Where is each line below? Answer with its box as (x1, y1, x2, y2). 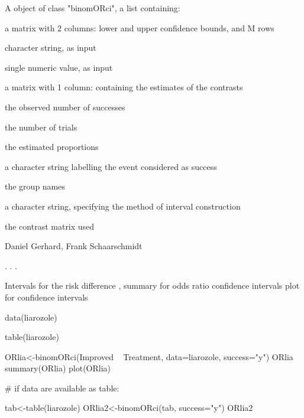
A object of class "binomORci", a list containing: (5, 2, 180, 14)
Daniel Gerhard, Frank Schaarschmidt (5, 240, 143, 252)
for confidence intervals (5, 290, 88, 303)
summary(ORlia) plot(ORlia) (5, 362, 111, 374)
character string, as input (5, 41, 96, 54)
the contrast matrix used (5, 220, 95, 232)
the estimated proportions (5, 141, 99, 153)
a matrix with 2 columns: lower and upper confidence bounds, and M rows (5, 21, 274, 34)
